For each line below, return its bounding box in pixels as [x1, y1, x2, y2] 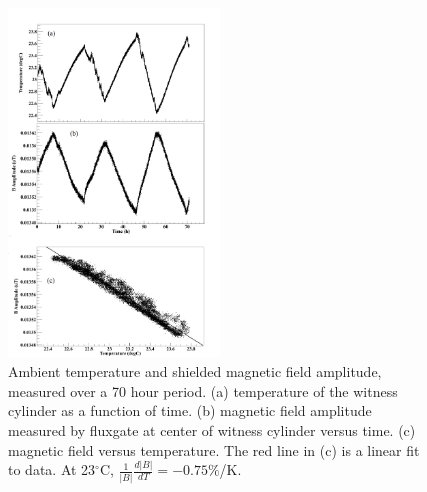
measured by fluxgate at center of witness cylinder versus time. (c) [8, 419, 416, 440]
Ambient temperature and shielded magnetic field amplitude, [8, 361, 382, 382]
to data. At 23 [8, 459, 96, 480]
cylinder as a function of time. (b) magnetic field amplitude [8, 400, 372, 421]
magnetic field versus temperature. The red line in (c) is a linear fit [8, 439, 420, 460]
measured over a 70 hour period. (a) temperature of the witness [8, 380, 398, 401]
